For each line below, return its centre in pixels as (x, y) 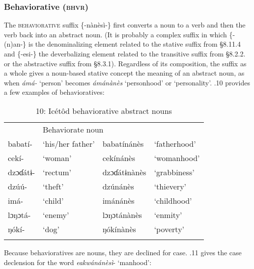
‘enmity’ (168, 215)
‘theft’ (53, 186)
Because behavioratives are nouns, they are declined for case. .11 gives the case (123, 252)
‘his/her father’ (69, 143)
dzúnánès (118, 186)
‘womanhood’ (177, 158)
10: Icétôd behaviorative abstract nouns (104, 110)
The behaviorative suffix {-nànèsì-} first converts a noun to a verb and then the (125, 25)
